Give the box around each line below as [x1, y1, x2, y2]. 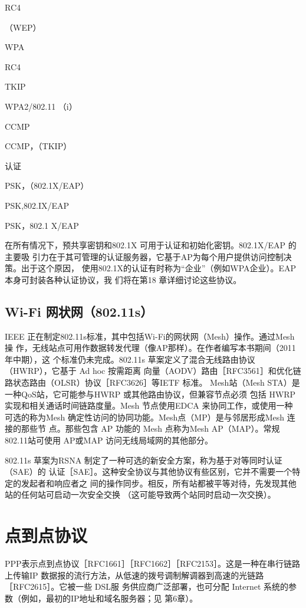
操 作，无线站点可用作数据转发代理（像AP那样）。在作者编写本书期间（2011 [5, 341, 296, 354]
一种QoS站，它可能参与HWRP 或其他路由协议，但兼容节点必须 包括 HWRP [5, 387, 296, 400]
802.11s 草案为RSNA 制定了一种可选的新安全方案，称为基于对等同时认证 [5, 453, 282, 466]
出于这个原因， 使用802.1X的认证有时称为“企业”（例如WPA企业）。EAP [21, 262, 297, 274]
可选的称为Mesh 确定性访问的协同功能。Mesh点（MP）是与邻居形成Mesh [5, 410, 285, 423]
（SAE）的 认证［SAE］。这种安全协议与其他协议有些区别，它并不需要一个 [5, 465, 292, 478]
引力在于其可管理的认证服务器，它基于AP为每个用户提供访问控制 [32, 250, 284, 262]
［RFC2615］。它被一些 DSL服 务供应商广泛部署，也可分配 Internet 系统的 [5, 580, 289, 593]
